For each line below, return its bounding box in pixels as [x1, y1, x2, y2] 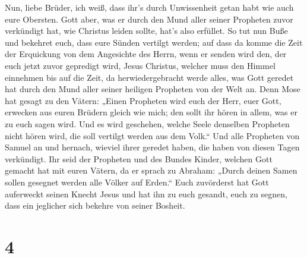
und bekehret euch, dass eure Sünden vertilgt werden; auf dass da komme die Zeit [5, 36, 303, 48]
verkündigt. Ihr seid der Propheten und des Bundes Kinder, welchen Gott [5, 152, 273, 165]
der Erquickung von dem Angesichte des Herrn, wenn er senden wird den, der [5, 48, 287, 60]
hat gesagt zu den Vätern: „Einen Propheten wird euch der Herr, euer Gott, [5, 94, 281, 106]
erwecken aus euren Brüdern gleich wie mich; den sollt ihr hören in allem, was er [5, 106, 297, 118]
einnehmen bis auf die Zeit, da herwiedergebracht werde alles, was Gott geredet [5, 71, 294, 83]
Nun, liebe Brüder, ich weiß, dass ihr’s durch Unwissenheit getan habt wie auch [5, 1, 294, 13]
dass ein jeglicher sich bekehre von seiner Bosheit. [5, 199, 185, 212]
